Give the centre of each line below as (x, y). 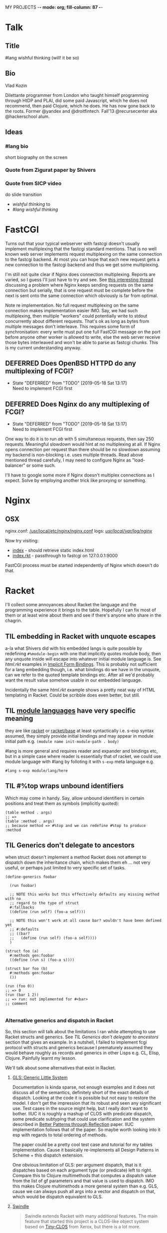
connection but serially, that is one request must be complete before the (79, 290)
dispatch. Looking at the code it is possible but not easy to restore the (84, 1098)
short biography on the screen (36, 157)
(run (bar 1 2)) (22, 995)
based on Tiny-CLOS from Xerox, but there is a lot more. (83, 1227)
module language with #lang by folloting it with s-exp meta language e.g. (80, 762)
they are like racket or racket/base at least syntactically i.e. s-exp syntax (80, 731)
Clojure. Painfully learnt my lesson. (41, 1058)
